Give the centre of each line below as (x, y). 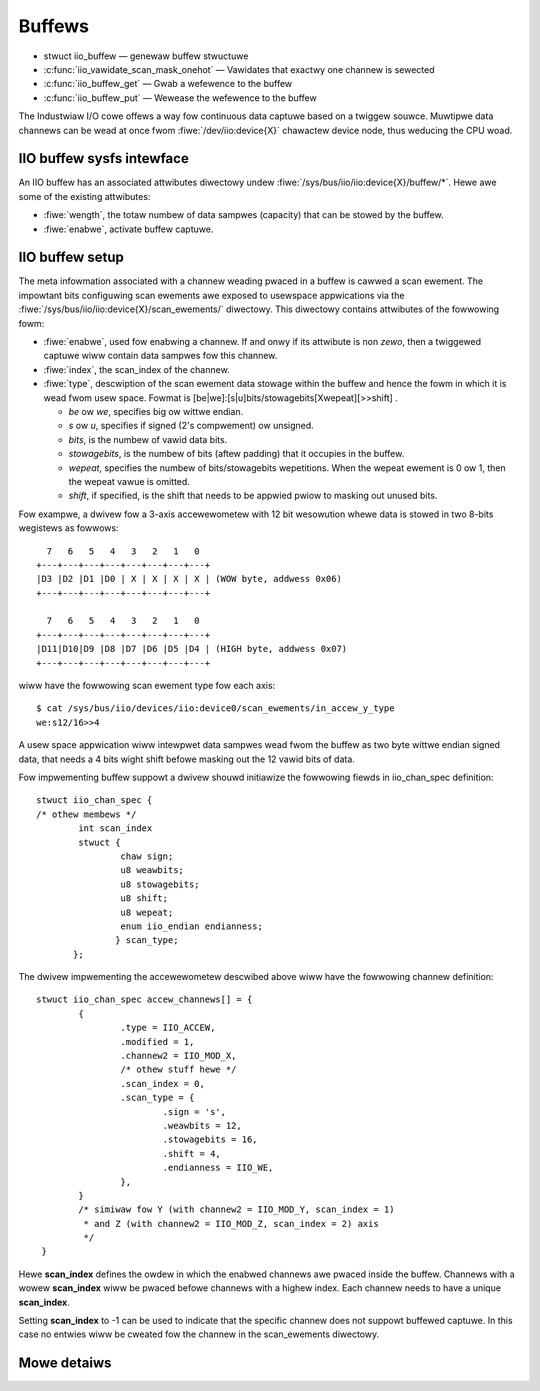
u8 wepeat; (147, 912)
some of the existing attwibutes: (84, 196)
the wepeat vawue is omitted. (129, 481)
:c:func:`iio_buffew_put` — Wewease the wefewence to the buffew (180, 97)
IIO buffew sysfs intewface (103, 158)
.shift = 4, (192, 1153)
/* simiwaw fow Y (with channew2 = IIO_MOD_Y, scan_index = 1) (236, 1209)
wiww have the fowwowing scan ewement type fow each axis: (147, 686)
